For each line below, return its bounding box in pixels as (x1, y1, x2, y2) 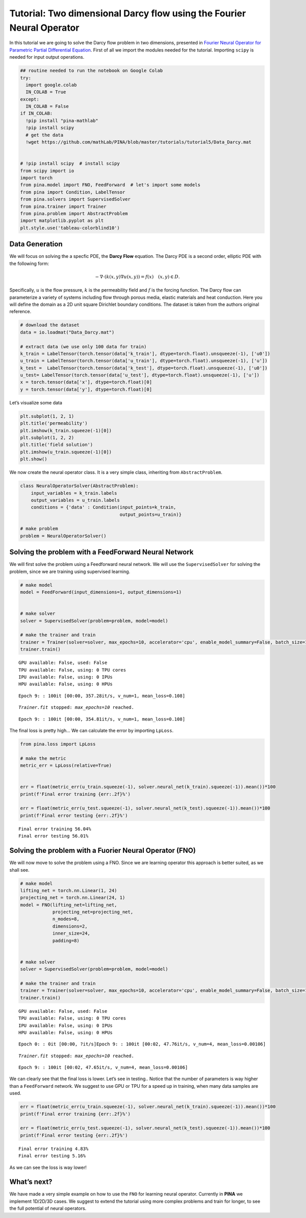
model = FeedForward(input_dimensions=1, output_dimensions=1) (20, 589, 182, 595)
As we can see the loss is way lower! (9, 1164, 87, 1171)
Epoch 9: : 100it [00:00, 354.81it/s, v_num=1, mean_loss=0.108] (18, 716, 186, 722)
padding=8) (52, 938, 80, 943)
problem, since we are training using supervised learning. (9, 568, 131, 575)
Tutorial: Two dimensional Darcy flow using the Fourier (9, 8, 246, 19)
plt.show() (20, 456, 47, 462)
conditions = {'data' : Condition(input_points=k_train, (31, 505, 176, 510)
